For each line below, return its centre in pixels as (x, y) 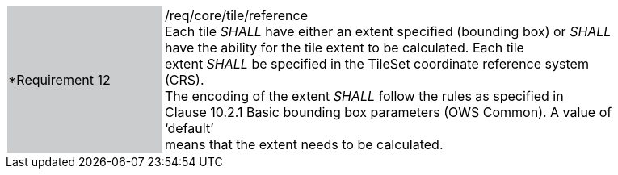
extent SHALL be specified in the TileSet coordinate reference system (377, 64)
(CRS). (185, 80)
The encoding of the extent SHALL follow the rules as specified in (364, 96)
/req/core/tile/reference (236, 15)
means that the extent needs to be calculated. (304, 144)
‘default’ (189, 128)
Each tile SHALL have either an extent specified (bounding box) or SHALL (388, 31)
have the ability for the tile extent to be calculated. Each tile (345, 48)
